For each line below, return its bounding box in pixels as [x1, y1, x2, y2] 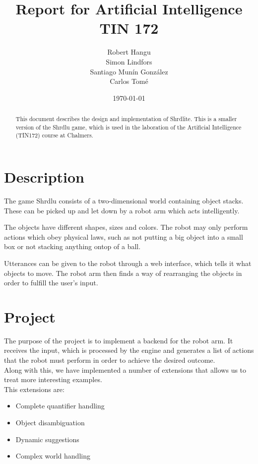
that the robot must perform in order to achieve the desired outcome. [4, 355, 215, 365]
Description [4, 167, 85, 187]
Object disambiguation [15, 417, 85, 428]
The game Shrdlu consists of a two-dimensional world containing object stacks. [4, 195, 244, 205]
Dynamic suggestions [15, 434, 79, 444]
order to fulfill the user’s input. [4, 277, 98, 288]
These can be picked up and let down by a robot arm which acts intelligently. [4, 205, 240, 215]
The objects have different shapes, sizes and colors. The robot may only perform [4, 222, 248, 232]
